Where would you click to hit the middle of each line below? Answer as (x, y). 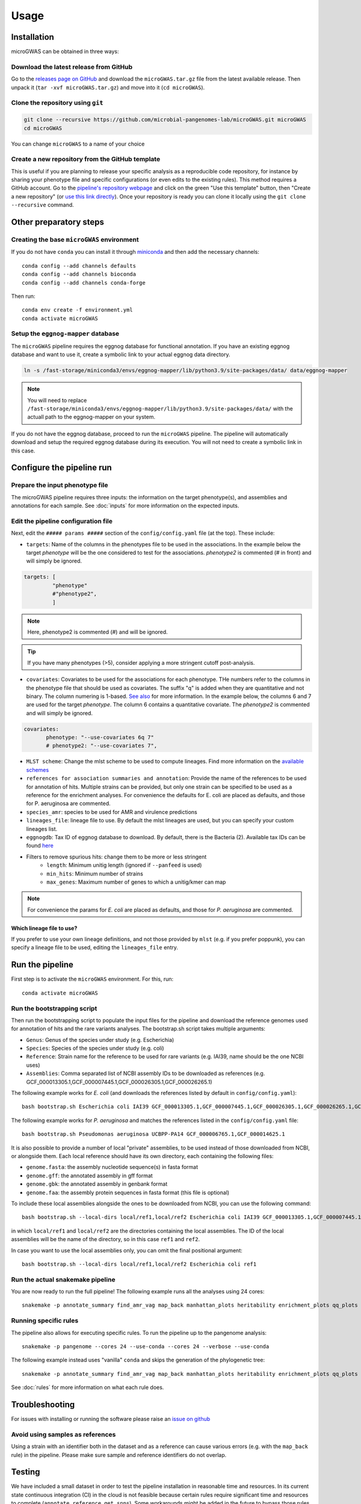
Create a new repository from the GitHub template (86, 159)
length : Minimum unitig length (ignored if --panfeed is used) (124, 865)
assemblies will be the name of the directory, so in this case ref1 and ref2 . (106, 1239)
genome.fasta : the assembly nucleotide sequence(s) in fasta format (112, 1167)
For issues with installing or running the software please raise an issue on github (111, 1419)
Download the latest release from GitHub (72, 67)
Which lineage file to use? (44, 928)
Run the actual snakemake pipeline (63, 1280)
